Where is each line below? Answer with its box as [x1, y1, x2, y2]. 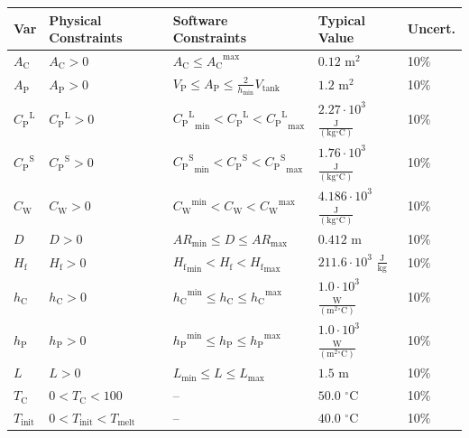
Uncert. [407, 19, 455, 38]
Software [172, 10, 228, 29]
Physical [49, 10, 102, 29]
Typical [317, 10, 365, 29]
